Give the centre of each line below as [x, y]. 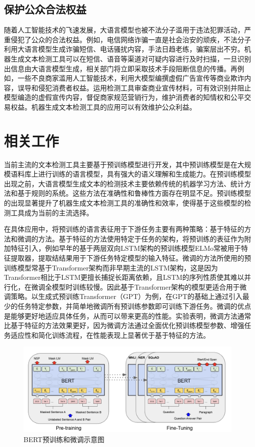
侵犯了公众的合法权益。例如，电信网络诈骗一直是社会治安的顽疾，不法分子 [131, 39]
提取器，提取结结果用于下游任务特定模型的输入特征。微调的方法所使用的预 [131, 258]
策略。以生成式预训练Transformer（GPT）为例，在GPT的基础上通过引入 [127, 296]
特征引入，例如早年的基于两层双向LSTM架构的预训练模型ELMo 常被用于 [126, 248]
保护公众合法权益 [45, 9]
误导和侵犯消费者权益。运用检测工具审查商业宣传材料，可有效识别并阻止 [134, 87]
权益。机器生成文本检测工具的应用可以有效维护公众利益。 [103, 106]
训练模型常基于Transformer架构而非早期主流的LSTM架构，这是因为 [111, 267]
